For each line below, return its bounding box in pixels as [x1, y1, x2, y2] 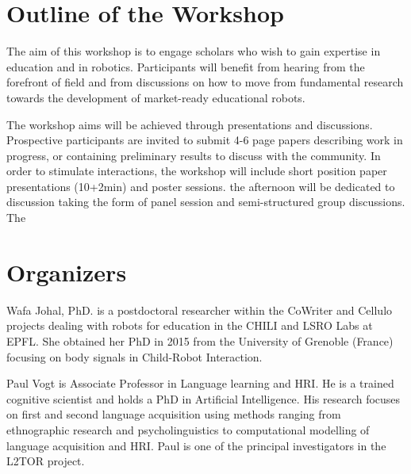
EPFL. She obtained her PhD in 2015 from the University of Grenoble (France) [6, 332, 394, 349]
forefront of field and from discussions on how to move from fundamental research [6, 74, 404, 90]
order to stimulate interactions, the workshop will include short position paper [6, 162, 387, 179]
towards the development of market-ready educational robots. [6, 89, 305, 105]
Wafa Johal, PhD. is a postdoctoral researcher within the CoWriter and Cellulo [6, 301, 393, 318]
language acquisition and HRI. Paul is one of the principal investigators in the [6, 437, 386, 453]
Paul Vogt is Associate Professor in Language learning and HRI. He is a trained [6, 375, 394, 392]
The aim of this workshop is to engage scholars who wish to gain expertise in [6, 43, 381, 59]
